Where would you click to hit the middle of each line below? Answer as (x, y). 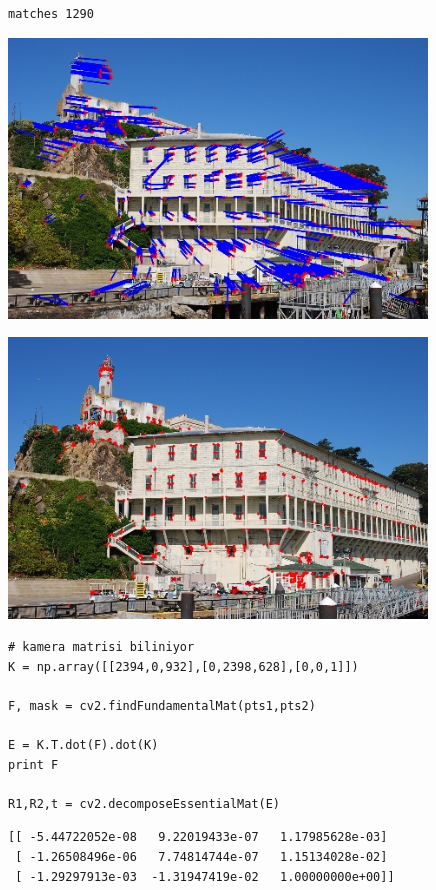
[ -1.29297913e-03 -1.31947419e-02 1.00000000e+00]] (205, 876)
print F (33, 764)
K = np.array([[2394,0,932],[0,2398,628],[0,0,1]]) (183, 666)
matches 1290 (51, 14)
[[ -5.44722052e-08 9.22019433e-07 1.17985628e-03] (198, 837)
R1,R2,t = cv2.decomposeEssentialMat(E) (144, 803)
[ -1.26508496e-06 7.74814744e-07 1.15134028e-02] (201, 857)
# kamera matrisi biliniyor (101, 647)
